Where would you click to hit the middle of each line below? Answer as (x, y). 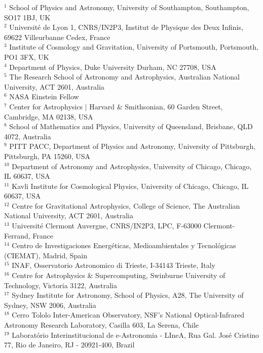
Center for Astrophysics (46, 106)
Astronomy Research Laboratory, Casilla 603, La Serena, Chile (102, 325)
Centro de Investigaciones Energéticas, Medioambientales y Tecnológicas (124, 245)
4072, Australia (28, 136)
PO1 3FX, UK (27, 56)
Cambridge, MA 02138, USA (49, 116)
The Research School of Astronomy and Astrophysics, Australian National (124, 77)
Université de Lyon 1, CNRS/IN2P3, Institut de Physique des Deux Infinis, (126, 27)
